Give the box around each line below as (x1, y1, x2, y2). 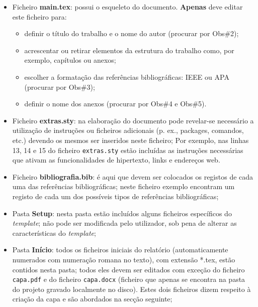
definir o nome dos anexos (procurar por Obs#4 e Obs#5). (24, 98, 207, 109)
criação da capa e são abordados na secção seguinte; (12, 293, 173, 304)
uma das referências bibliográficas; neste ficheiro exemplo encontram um (12, 181, 235, 192)
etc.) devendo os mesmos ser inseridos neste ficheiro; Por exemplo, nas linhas (12, 134, 249, 145)
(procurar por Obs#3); (24, 81, 95, 92)
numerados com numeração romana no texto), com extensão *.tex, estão (12, 254, 235, 264)
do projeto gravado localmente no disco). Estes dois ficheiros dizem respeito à (12, 283, 251, 294)
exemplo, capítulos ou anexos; (24, 55, 116, 65)
